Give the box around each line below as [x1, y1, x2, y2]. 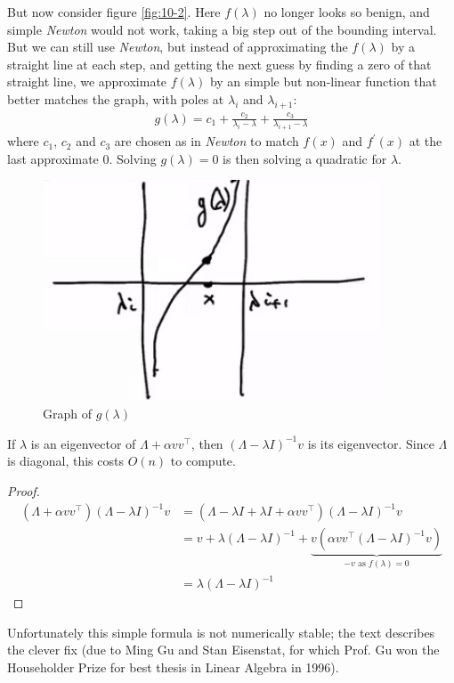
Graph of [43, 404, 92, 423]
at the [409, 132, 442, 150]
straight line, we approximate [7, 72, 167, 91]
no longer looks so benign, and [263, 3, 430, 20]
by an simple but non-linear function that [209, 72, 437, 91]
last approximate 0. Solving [7, 149, 157, 167]
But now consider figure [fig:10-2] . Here [7, 3, 221, 20]
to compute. [170, 451, 236, 470]
